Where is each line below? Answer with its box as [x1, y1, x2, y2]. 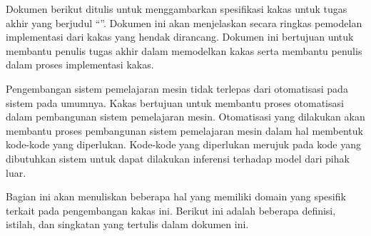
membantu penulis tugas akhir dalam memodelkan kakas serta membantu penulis [6, 43, 362, 58]
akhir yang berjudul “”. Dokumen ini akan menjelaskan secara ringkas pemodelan [6, 15, 362, 30]
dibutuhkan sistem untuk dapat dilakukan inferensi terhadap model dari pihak [6, 150, 350, 165]
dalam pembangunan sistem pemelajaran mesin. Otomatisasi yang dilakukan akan [6, 109, 365, 124]
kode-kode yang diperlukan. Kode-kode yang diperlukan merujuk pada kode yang [6, 137, 361, 152]
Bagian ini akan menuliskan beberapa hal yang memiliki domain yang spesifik [6, 189, 346, 204]
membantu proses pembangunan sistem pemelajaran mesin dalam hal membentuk [6, 123, 363, 138]
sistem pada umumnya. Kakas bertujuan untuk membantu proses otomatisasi [6, 95, 344, 110]
